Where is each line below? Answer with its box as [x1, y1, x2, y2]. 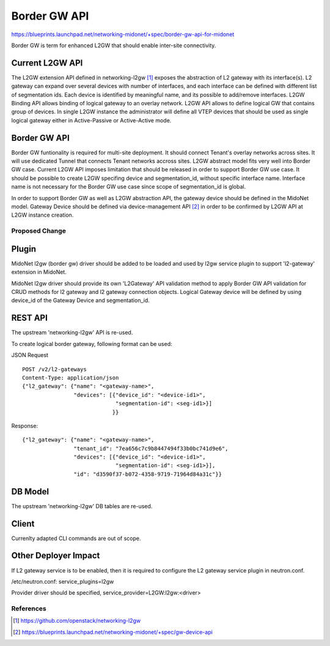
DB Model [11, 486, 49, 497]
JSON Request [11, 351, 49, 359]
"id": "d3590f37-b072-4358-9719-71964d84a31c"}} [73, 470, 222, 478]
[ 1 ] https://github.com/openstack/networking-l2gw [13, 617, 141, 625]
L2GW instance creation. [11, 211, 74, 219]
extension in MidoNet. [11, 268, 67, 276]
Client [11, 518, 35, 529]
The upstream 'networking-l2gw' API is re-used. [11, 329, 133, 336]
